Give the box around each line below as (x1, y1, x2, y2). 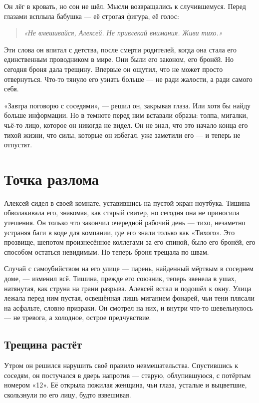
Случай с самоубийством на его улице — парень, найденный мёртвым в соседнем (4, 263, 254, 274)
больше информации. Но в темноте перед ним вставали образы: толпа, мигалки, (4, 110, 248, 120)
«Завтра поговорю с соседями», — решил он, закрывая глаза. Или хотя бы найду (4, 100, 251, 110)
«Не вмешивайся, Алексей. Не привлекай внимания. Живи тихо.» (23, 27, 223, 38)
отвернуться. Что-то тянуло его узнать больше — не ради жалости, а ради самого (4, 73, 253, 84)
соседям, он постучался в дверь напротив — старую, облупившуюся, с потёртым (4, 370, 251, 380)
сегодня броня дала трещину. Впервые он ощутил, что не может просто (4, 63, 223, 74)
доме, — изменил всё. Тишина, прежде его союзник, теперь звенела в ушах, (4, 273, 237, 283)
